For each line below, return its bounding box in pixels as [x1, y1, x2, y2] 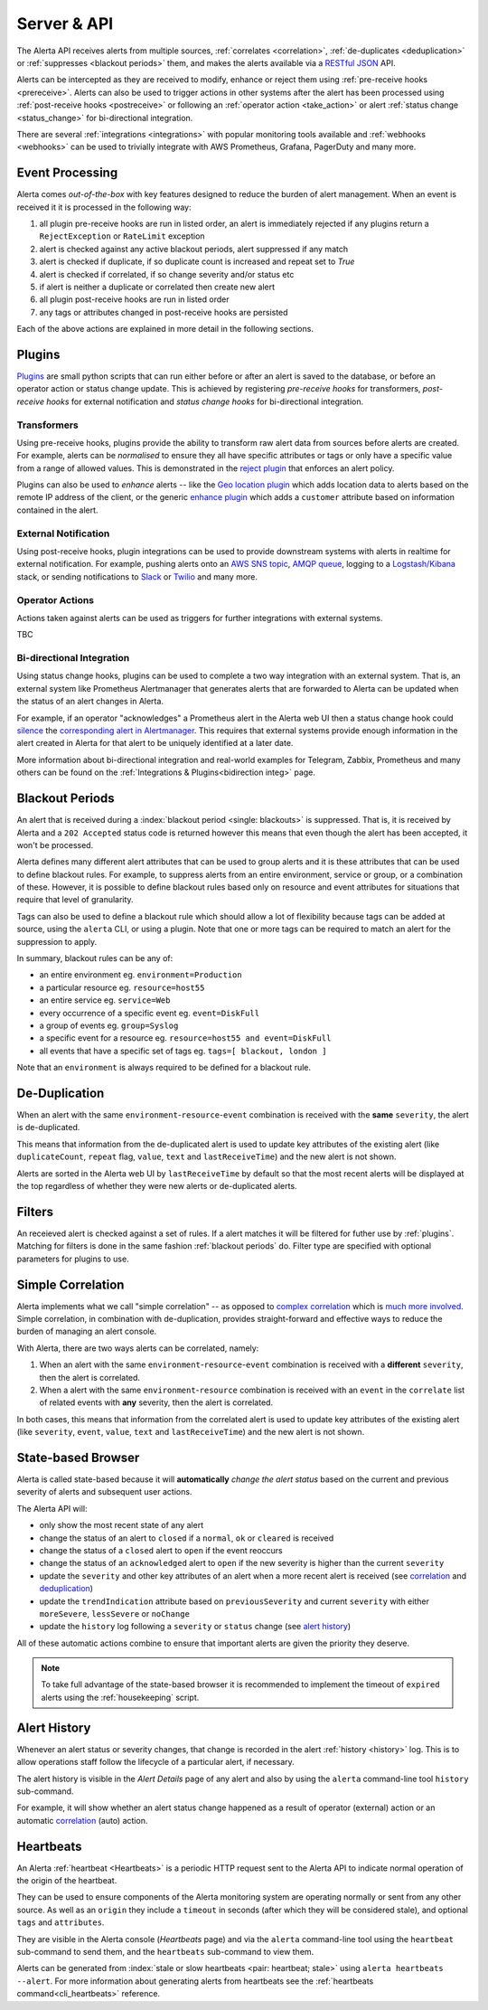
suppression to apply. [16, 936, 98, 947]
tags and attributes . [16, 1917, 105, 1928]
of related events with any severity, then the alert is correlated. [39, 1397, 274, 1408]
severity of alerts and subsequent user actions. [16, 1486, 192, 1497]
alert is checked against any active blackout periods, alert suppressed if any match [39, 243, 348, 254]
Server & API [16, 14, 114, 33]
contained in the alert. [16, 505, 99, 515]
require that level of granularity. [16, 894, 135, 905]
